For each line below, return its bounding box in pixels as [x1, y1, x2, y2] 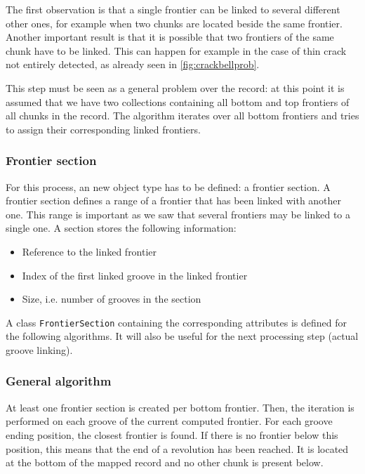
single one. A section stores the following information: [6, 220, 237, 235]
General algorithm [6, 372, 112, 390]
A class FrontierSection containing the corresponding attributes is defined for [6, 315, 347, 329]
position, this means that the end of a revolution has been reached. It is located [6, 441, 349, 456]
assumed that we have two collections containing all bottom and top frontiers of [6, 94, 350, 109]
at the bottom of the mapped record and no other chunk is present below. [6, 455, 324, 470]
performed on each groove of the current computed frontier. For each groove [6, 414, 333, 428]
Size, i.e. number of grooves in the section [22, 291, 201, 306]
